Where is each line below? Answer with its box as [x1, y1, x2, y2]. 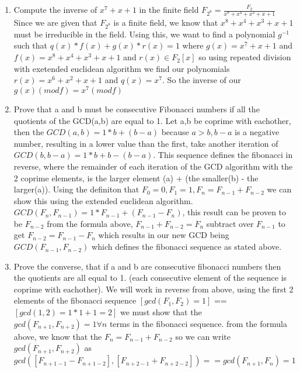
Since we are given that [13, 16, 97, 29]
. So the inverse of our [162, 74, 241, 86]
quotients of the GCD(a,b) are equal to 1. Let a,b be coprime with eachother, [13, 114, 291, 126]
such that [13, 39, 48, 51]
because [161, 126, 189, 138]
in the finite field [139, 4, 199, 15]
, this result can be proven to [182, 206, 287, 218]
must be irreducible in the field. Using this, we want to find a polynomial [13, 27, 275, 40]
